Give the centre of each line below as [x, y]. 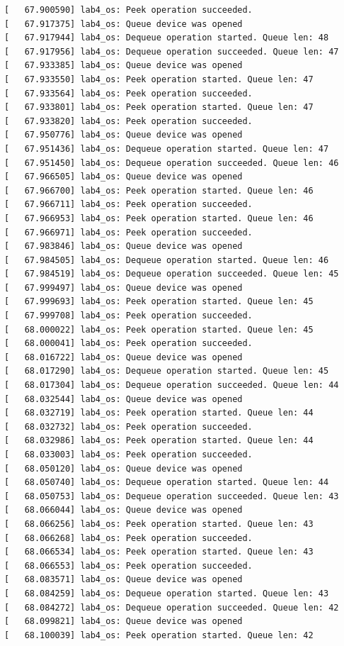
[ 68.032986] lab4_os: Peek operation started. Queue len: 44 [159, 441]
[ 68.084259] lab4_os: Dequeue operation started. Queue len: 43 [167, 593]
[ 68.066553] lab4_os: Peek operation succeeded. [128, 566]
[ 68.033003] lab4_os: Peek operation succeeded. [128, 455]
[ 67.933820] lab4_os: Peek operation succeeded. [128, 121]
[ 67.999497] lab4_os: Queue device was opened [124, 288]
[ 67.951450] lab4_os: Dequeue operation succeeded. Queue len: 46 [172, 163]
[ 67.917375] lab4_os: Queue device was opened [124, 24]
